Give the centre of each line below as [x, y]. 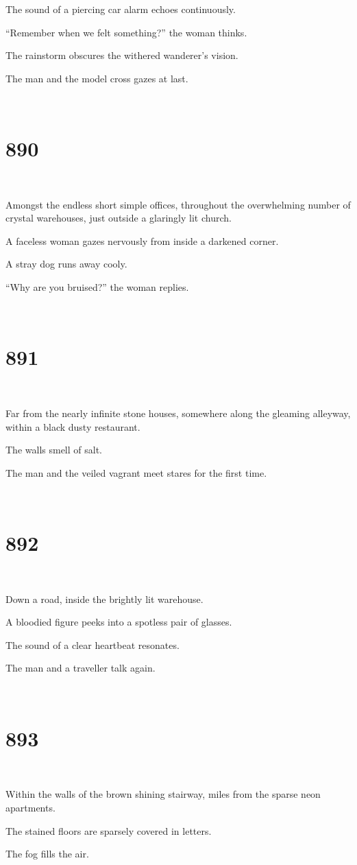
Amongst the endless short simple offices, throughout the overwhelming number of [178, 204]
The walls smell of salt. [54, 450]
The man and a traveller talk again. [81, 668]
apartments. [30, 807]
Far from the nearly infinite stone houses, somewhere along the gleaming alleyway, [178, 413]
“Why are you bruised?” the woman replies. [97, 287]
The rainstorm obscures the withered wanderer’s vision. [122, 55]
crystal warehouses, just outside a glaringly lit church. [119, 218]
